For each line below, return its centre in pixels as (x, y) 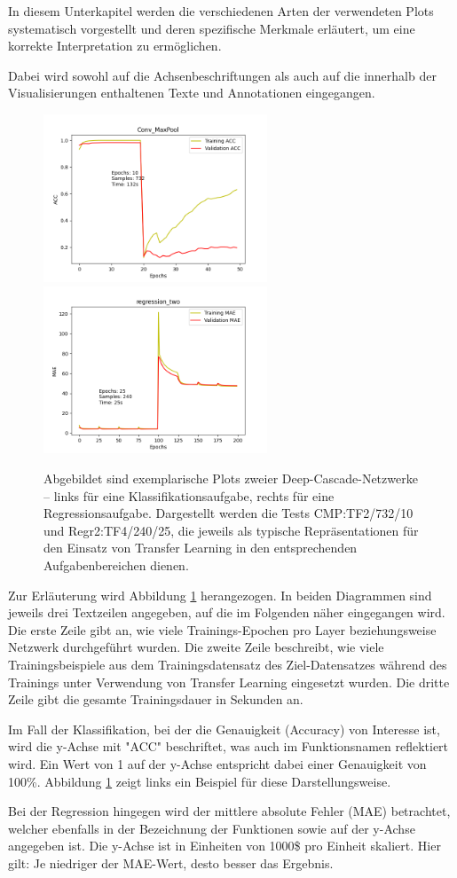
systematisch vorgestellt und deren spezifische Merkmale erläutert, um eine (212, 28)
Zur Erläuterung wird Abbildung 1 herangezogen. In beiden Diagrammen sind (220, 595)
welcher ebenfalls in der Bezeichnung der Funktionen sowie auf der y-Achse (212, 828)
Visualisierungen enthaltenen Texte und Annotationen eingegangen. (192, 93)
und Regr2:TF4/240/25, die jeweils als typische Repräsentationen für (231, 530)
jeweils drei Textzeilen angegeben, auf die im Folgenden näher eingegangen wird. (227, 612)
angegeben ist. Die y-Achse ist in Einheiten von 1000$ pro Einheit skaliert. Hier (225, 846)
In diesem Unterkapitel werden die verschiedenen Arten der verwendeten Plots (221, 11)
